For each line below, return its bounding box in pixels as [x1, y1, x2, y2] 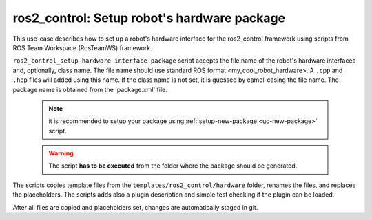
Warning [48, 149, 74, 157]
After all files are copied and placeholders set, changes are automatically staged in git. [12, 203, 258, 211]
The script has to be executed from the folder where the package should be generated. [48, 162, 298, 170]
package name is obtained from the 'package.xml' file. [12, 85, 168, 93]
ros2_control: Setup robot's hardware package [12, 10, 286, 25]
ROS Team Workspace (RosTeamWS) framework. [12, 43, 153, 52]
